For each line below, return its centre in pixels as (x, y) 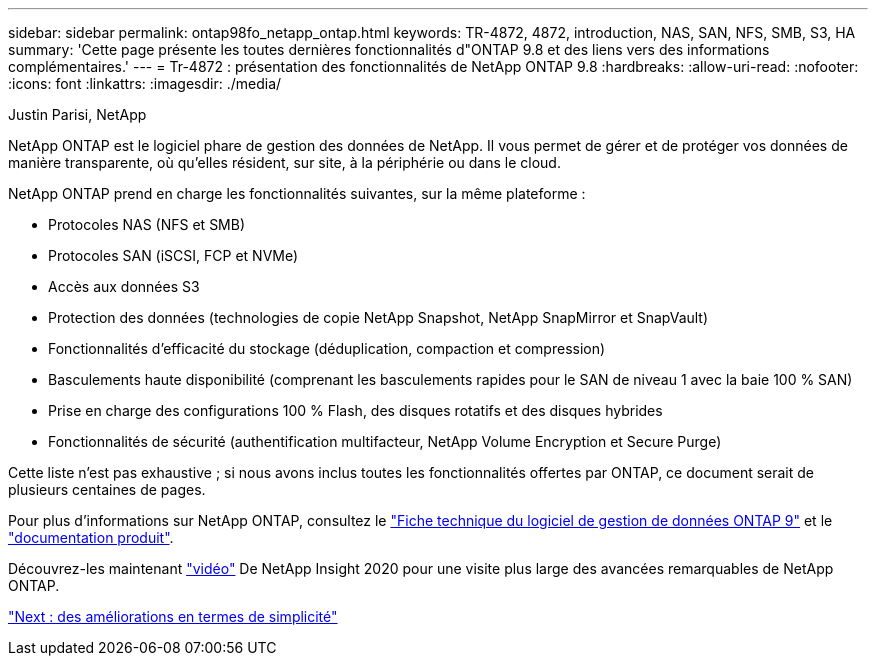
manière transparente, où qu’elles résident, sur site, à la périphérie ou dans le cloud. (284, 162)
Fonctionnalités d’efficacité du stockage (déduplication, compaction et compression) (327, 348)
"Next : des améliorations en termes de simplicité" (173, 616)
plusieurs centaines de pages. (107, 489)
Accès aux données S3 (124, 286)
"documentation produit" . (91, 537)
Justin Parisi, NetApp (77, 114)
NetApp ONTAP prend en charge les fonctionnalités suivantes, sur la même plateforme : (297, 193)
